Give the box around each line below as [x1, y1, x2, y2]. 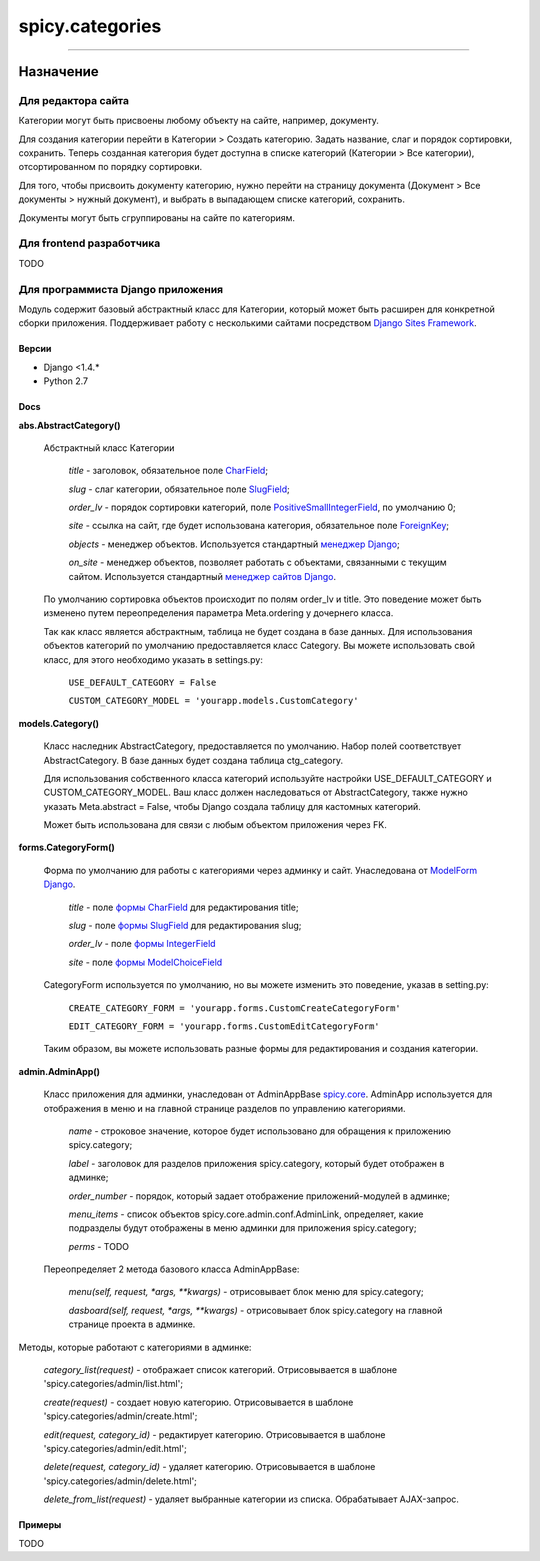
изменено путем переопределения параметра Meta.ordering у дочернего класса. [43, 607, 394, 619]
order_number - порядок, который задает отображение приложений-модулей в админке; [68, 1190, 450, 1202]
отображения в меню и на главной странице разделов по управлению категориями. [43, 1102, 406, 1114]
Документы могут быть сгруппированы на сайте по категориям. [18, 211, 295, 224]
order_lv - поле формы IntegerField [68, 938, 216, 950]
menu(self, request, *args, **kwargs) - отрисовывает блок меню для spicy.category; [68, 1286, 424, 1298]
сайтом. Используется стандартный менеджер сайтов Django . [68, 570, 337, 582]
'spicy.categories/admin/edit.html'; [43, 1442, 187, 1454]
